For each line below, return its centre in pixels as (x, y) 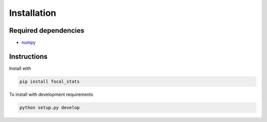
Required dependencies (47, 30)
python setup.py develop (50, 107)
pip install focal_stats (50, 81)
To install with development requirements (51, 94)
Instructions (28, 56)
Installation (33, 13)
